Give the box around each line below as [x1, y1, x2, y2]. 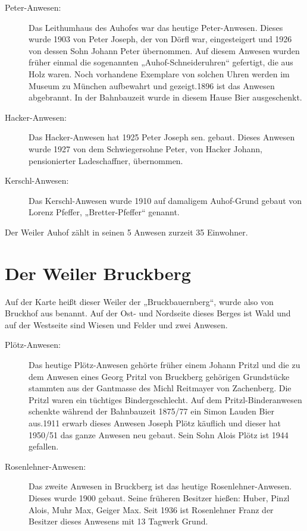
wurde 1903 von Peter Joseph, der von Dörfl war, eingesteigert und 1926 [29, 33, 292, 45]
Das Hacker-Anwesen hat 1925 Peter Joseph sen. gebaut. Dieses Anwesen [29, 131, 295, 143]
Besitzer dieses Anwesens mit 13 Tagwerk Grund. [29, 515, 208, 527]
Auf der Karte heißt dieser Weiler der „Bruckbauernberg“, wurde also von [5, 295, 274, 307]
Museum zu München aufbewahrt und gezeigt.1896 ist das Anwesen [29, 79, 275, 92]
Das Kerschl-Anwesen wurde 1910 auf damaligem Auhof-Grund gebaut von [29, 194, 302, 206]
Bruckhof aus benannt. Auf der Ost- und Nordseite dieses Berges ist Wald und [5, 307, 291, 319]
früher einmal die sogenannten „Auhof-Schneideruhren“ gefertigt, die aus [29, 56, 293, 68]
